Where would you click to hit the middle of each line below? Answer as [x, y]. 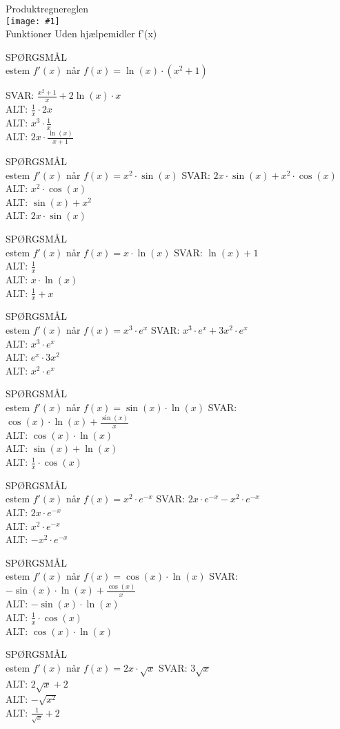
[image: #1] [33, 21]
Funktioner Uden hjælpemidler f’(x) [81, 34]
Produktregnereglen [47, 8]
